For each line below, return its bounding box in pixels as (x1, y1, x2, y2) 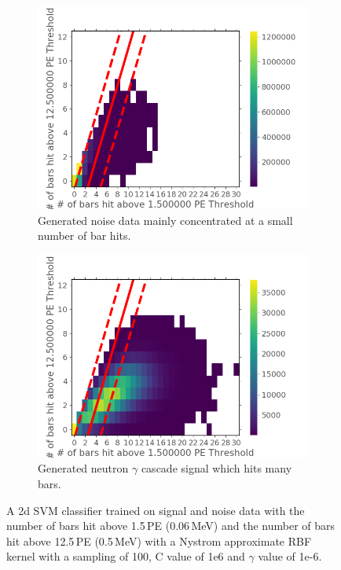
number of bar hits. (38, 227, 131, 244)
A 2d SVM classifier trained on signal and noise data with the (6, 502, 305, 518)
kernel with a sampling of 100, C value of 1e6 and (6, 548, 245, 564)
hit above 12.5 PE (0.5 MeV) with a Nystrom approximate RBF (6, 532, 312, 549)
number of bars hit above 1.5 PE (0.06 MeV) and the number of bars (6, 517, 335, 534)
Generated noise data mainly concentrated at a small (38, 211, 293, 228)
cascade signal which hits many (141, 460, 292, 476)
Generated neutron (38, 460, 129, 476)
